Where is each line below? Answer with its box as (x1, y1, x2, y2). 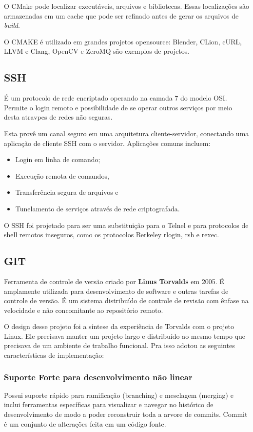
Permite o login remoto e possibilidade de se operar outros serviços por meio (4, 102, 232, 112)
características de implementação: (4, 350, 104, 360)
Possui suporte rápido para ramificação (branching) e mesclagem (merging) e (4, 390, 234, 400)
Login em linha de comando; (15, 154, 100, 165)
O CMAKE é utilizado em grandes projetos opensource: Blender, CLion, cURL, (4, 36, 242, 46)
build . (4, 20, 20, 30)
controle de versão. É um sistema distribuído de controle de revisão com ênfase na (4, 295, 249, 306)
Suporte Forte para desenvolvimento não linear (4, 370, 193, 383)
